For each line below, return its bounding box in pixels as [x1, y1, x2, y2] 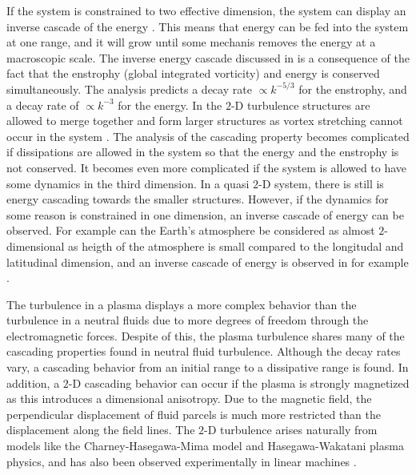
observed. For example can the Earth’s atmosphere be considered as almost [6, 222, 375, 239]
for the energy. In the [118, 96, 222, 113]
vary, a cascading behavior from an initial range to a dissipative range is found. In [6, 359, 409, 376]
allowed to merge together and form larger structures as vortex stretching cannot [6, 112, 403, 129]
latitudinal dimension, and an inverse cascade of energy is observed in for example [6, 253, 409, 270]
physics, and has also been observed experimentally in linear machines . [6, 453, 357, 469]
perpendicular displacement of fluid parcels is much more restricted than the [6, 405, 381, 422]
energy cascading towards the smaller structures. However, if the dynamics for [6, 191, 389, 207]
